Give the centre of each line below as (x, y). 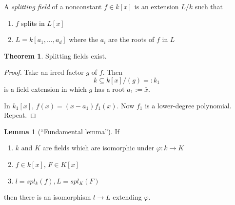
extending (127, 196)
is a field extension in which (45, 89)
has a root (109, 89)
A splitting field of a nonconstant (53, 6)
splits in (33, 23)
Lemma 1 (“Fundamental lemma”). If (62, 131)
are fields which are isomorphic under (98, 148)
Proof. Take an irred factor (44, 72)
